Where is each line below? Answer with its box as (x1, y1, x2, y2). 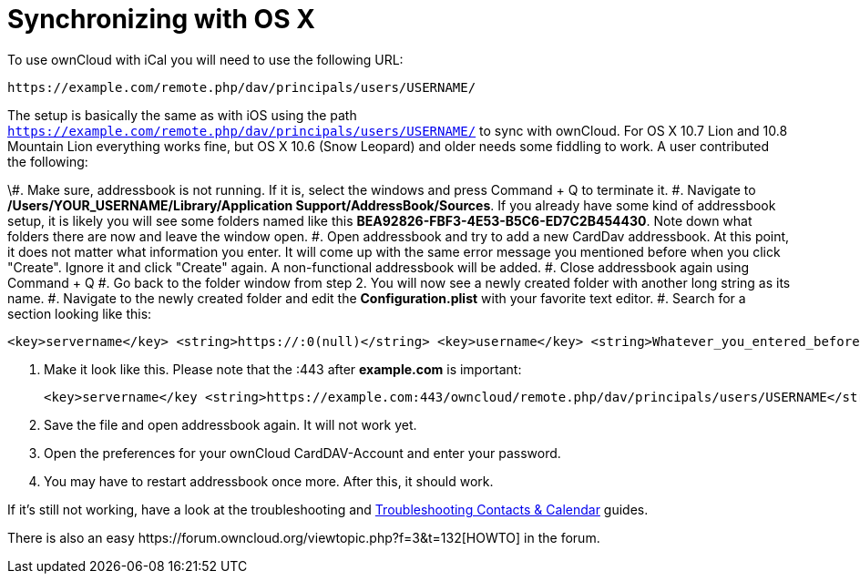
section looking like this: (7, 305, 152, 321)
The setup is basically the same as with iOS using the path (7, 107, 357, 123)
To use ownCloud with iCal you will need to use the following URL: (7, 51, 404, 67)
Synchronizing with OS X (7, 4, 315, 35)
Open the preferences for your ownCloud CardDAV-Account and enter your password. (44, 444, 561, 461)
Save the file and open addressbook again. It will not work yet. (44, 416, 417, 433)
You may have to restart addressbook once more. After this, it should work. (44, 473, 494, 489)
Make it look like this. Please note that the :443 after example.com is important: (44, 361, 522, 377)
